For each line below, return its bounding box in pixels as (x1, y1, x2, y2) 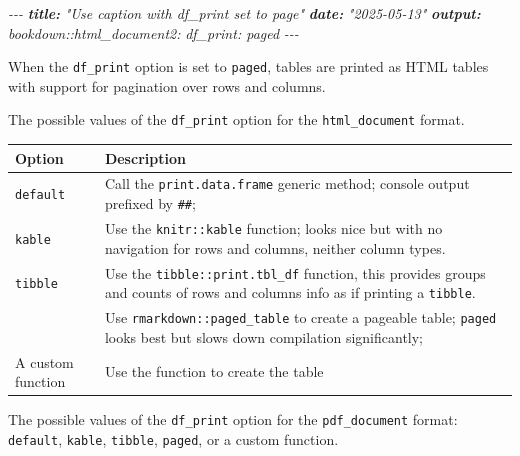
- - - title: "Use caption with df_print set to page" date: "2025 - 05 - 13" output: (8, 3, 481, 23)
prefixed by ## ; (104, 193, 196, 214)
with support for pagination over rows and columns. (8, 75, 326, 96)
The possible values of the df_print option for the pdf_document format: (8, 409, 458, 430)
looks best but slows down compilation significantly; (104, 326, 424, 347)
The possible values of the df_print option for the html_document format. (8, 109, 465, 130)
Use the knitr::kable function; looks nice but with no (104, 218, 443, 238)
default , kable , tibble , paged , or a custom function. (8, 428, 339, 449)
